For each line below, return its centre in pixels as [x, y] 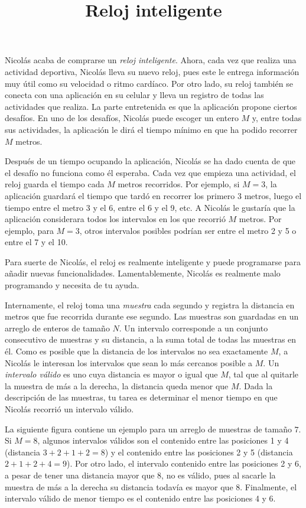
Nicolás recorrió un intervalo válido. [69, 409]
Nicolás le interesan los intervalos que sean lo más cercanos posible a [129, 362]
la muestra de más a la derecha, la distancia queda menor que [117, 385]
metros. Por [260, 219]
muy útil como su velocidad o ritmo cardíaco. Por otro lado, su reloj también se [149, 83]
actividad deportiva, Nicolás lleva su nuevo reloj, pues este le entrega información [152, 71]
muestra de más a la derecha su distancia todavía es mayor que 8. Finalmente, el [151, 486]
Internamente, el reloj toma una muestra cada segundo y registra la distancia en [150, 305]
